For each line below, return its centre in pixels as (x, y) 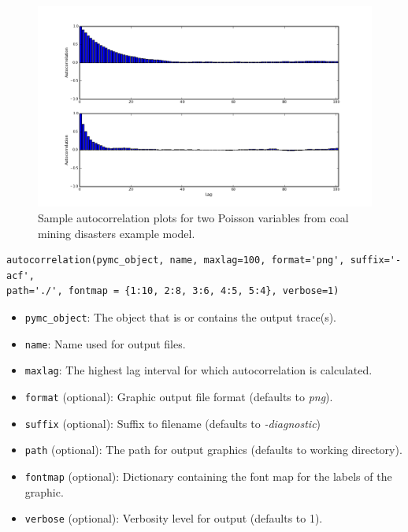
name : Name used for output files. (105, 343)
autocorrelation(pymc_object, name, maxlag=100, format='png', (176, 260)
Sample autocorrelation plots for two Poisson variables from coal (193, 217)
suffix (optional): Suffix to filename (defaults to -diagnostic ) (173, 423)
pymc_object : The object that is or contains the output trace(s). (181, 316)
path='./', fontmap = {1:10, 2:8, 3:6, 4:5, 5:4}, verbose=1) (173, 291)
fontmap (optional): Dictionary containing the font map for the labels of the (208, 476)
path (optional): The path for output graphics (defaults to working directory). (213, 450)
